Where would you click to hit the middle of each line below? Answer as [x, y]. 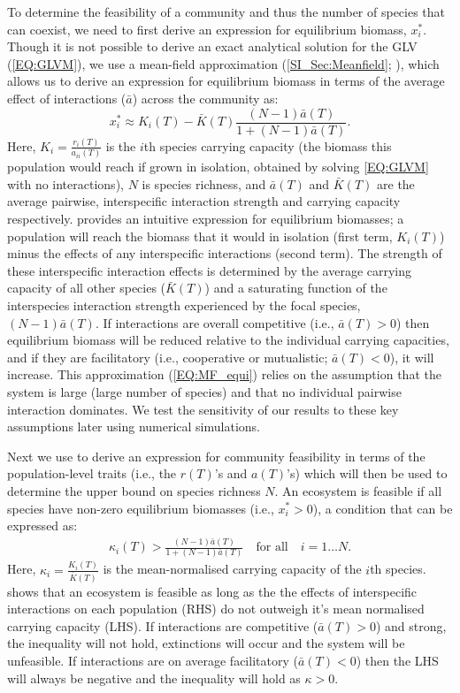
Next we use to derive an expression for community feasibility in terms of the [216, 456]
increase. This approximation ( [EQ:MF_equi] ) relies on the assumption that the [224, 374]
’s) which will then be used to [367, 473]
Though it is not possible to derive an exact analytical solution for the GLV [212, 46]
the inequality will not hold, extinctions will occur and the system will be [206, 643]
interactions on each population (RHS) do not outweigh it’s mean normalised [216, 609]
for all [272, 548]
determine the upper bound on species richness [134, 490]
